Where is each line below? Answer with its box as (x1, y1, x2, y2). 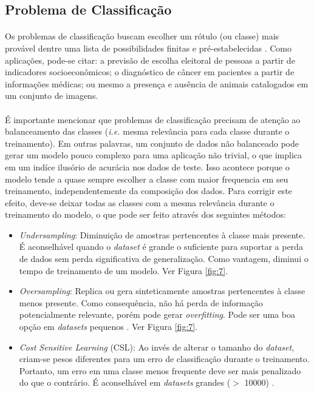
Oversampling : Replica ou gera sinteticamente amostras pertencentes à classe (19, 284, 305, 297)
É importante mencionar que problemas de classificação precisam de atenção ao (5, 113, 301, 126)
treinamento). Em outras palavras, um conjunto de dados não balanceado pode (5, 136, 299, 149)
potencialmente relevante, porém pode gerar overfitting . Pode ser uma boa (19, 308, 295, 321)
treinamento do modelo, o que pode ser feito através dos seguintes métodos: (5, 208, 286, 221)
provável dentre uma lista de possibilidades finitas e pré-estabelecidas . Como (5, 41, 292, 54)
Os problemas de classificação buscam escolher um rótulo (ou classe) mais (5, 30, 279, 42)
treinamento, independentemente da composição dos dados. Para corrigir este (5, 184, 292, 197)
